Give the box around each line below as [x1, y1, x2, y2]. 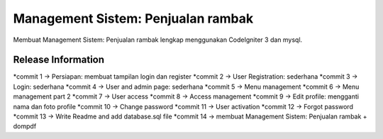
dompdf [13, 122, 37, 130]
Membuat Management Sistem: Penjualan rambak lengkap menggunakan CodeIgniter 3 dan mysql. [13, 35, 303, 44]
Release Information [13, 54, 105, 66]
